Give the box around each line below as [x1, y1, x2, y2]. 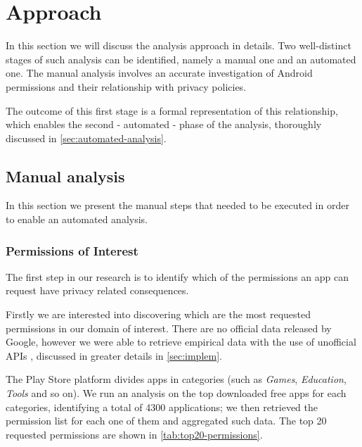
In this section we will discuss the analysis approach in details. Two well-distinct [6, 38, 351, 53]
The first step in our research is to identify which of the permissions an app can [6, 269, 349, 284]
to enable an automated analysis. [6, 212, 148, 227]
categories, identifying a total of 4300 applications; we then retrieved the [6, 399, 318, 414]
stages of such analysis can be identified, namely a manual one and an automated [6, 51, 356, 66]
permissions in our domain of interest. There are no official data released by [6, 320, 332, 335]
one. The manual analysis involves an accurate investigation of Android [6, 65, 313, 80]
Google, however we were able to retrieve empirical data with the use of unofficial [6, 334, 356, 349]
